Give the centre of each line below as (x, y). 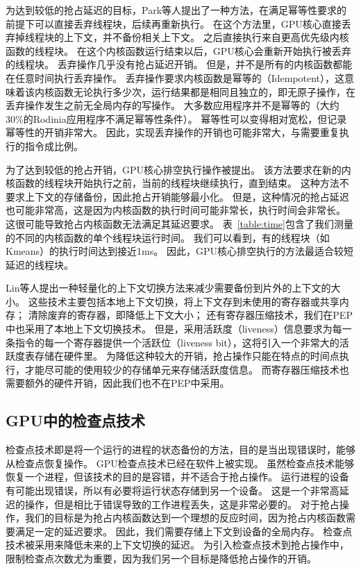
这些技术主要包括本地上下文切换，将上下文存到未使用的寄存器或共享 (184, 301)
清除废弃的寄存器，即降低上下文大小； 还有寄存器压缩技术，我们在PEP (190, 315)
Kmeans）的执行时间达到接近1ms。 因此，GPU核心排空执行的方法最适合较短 (179, 251)
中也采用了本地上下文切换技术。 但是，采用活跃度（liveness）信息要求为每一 (179, 329)
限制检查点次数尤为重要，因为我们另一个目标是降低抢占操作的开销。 (161, 558)
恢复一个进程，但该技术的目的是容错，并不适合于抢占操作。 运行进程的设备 (177, 477)
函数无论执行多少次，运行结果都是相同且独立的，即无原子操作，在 (204, 91)
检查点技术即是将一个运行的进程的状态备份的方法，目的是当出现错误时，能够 (180, 450)
